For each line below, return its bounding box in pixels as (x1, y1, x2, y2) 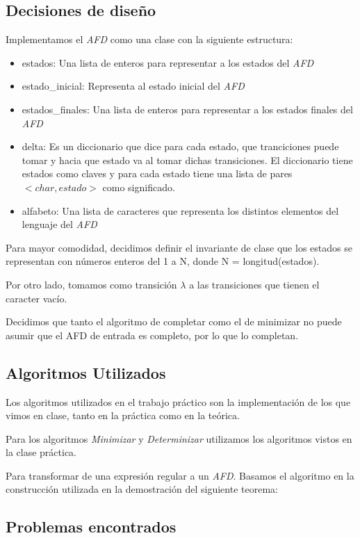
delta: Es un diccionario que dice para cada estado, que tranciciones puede (22, 139, 339, 154)
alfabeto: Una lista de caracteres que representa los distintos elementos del (22, 203, 339, 218)
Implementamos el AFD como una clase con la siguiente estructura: (6, 32, 293, 47)
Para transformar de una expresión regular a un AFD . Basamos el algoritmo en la (6, 468, 354, 482)
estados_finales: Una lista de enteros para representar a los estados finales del (22, 101, 353, 116)
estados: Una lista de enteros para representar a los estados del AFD (22, 55, 314, 70)
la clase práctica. (6, 445, 76, 459)
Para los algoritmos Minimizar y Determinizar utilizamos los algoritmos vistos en (6, 431, 352, 446)
